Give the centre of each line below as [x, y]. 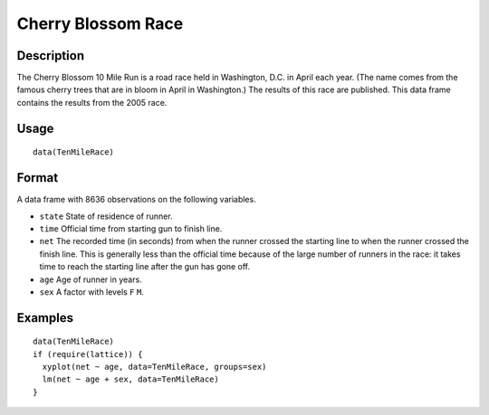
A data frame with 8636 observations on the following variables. [137, 200]
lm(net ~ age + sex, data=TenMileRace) [130, 379]
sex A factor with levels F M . [91, 292]
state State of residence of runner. [106, 216]
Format [38, 178]
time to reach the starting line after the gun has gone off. [145, 267]
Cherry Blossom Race [100, 24]
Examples [45, 318]
